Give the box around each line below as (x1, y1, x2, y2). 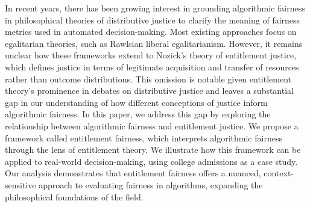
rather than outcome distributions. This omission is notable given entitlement (5, 72, 292, 85)
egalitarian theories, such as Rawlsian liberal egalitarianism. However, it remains (5, 37, 303, 49)
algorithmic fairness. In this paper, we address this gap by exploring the (5, 108, 271, 120)
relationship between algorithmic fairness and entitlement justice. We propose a (5, 119, 299, 132)
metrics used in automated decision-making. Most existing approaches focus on (5, 25, 297, 38)
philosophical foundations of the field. (5, 190, 144, 203)
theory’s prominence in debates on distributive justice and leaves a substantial (5, 84, 294, 97)
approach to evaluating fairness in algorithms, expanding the (39, 178, 263, 191)
